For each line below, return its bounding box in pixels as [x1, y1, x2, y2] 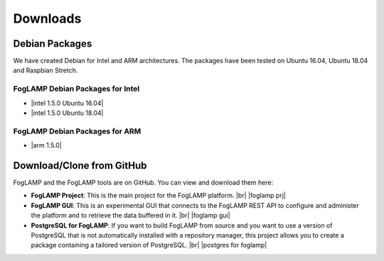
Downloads [13, 11, 82, 26]
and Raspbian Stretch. [13, 66, 78, 74]
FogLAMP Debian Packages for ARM [13, 126, 142, 136]
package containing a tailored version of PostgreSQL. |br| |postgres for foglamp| [31, 241, 267, 250]
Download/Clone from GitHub [13, 160, 147, 172]
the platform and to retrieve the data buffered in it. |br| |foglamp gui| [31, 211, 230, 220]
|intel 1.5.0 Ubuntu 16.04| [31, 99, 104, 107]
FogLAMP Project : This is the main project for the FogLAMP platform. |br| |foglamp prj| [31, 191, 286, 200]
